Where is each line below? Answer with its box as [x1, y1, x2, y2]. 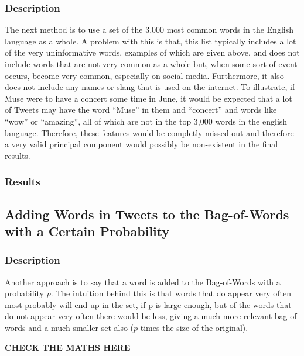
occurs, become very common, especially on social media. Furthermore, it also [5, 69, 284, 81]
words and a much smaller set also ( [5, 321, 134, 333]
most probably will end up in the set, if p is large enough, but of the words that [5, 298, 292, 310]
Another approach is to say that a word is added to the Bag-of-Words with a [5, 275, 281, 288]
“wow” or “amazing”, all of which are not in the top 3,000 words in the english [5, 115, 288, 127]
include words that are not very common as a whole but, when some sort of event [5, 58, 298, 70]
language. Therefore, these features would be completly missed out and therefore [5, 126, 294, 139]
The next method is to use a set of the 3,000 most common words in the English [5, 23, 293, 36]
